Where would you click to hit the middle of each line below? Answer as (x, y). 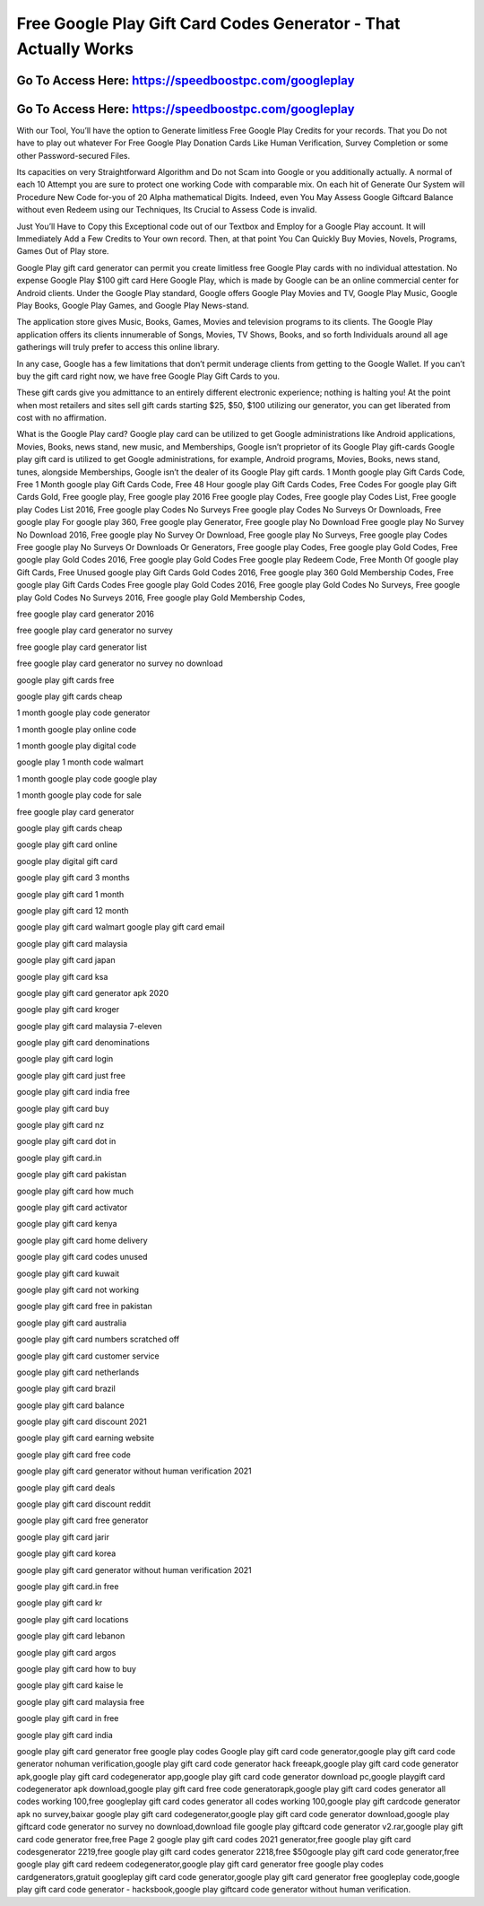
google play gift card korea (66, 1553)
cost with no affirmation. (61, 418)
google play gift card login (65, 1059)
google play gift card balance (70, 1405)
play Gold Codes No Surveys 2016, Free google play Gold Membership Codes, (161, 598)
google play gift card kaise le (70, 1685)
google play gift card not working (78, 1290)
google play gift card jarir (63, 1537)
